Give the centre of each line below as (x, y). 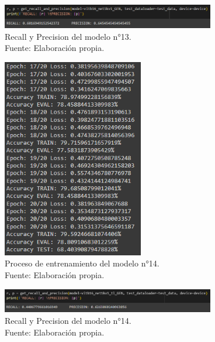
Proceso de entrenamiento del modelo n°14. (82, 263)
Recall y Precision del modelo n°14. (68, 321)
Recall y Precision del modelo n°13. (68, 36)
